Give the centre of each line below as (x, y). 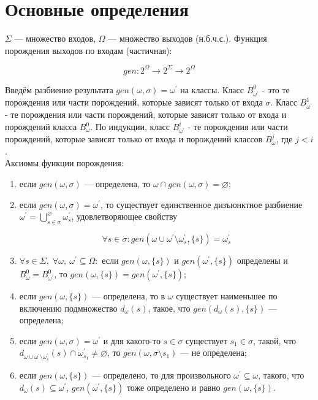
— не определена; (214, 352)
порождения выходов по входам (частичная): (89, 50)
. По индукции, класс (130, 126)
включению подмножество (68, 308)
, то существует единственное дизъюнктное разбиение (201, 204)
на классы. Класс (212, 89)
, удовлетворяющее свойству (124, 216)
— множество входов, (55, 38)
